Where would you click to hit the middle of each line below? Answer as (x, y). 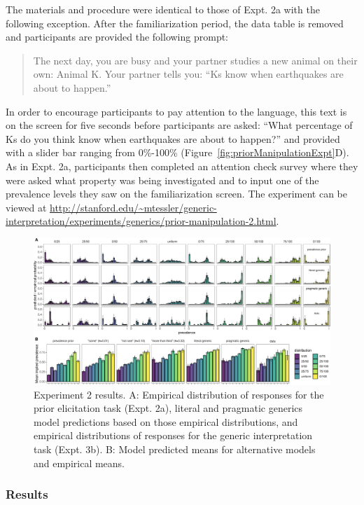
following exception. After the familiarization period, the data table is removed (175, 23)
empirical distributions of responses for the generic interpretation (173, 435)
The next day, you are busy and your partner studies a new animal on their (195, 60)
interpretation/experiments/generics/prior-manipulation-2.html (141, 221)
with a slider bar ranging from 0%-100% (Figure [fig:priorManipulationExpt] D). (177, 152)
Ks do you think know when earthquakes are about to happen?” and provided (173, 138)
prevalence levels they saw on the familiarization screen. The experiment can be (176, 194)
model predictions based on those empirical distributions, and (166, 421)
